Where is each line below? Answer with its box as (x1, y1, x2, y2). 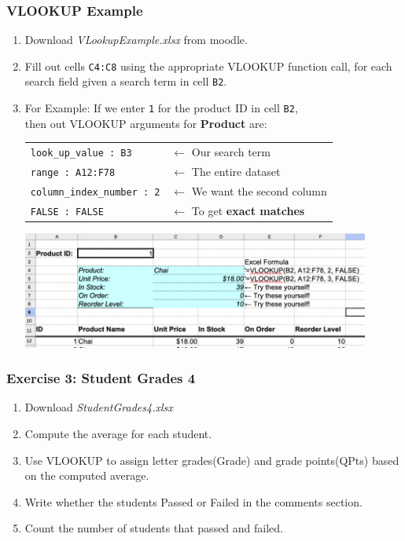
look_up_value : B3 (30, 148, 132, 159)
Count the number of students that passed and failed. (24, 520, 283, 536)
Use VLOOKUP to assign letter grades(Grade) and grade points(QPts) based (24, 451, 399, 468)
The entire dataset (191, 163, 281, 180)
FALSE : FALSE (30, 206, 104, 217)
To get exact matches (191, 202, 305, 218)
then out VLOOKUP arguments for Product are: (24, 115, 267, 131)
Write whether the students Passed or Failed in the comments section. (24, 493, 363, 510)
